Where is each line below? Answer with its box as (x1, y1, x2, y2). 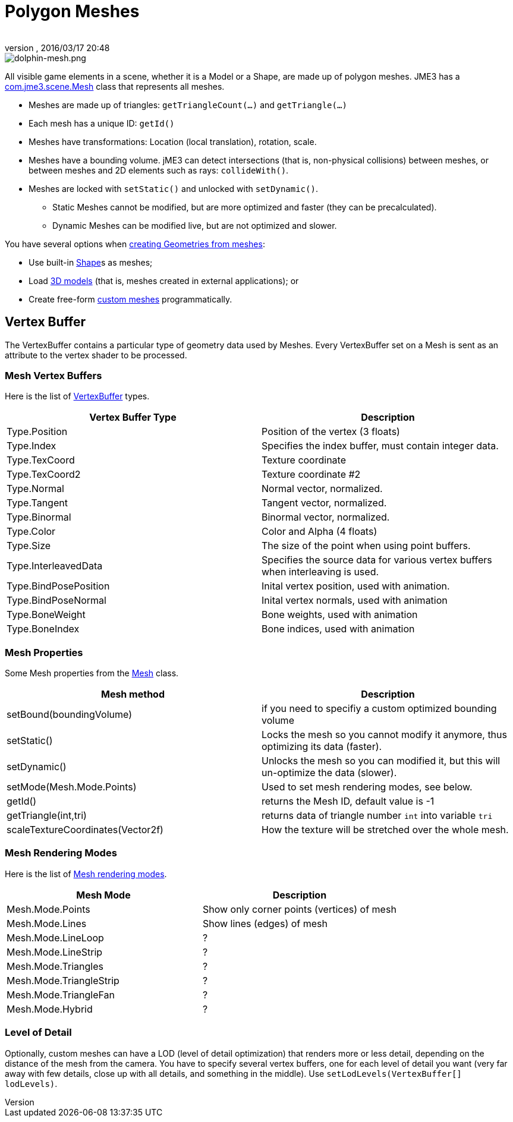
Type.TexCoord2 (7, 468, 81, 481)
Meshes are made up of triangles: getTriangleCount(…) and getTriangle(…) (29, 99, 347, 110)
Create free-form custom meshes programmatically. (29, 294, 232, 304)
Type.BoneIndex (7, 623, 80, 635)
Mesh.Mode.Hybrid (7, 1003, 93, 1015)
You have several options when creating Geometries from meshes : (5, 238, 265, 249)
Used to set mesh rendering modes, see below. (262, 781, 473, 793)
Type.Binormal (7, 511, 71, 524)
